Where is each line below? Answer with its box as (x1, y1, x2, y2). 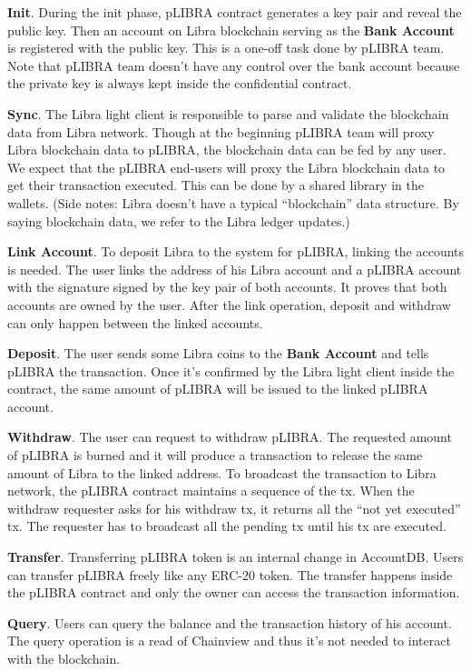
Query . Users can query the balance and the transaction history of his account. (7, 613, 452, 632)
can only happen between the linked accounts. (7, 313, 263, 332)
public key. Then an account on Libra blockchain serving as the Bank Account (7, 20, 455, 39)
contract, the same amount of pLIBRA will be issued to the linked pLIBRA (7, 379, 428, 398)
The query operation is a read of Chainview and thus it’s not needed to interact (7, 631, 451, 650)
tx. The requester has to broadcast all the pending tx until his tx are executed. (7, 516, 446, 536)
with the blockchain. (7, 649, 121, 667)
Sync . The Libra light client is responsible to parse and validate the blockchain (7, 104, 449, 123)
